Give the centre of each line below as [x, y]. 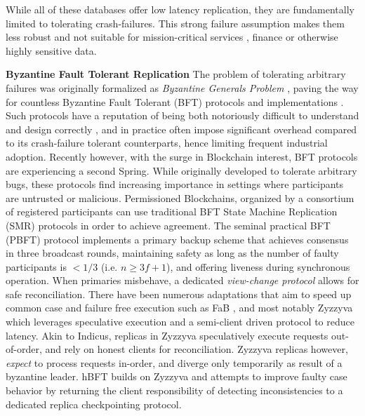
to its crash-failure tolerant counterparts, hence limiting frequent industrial [167, 143]
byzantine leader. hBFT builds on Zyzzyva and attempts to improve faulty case [177, 376]
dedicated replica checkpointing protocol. [94, 404]
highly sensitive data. [51, 50]
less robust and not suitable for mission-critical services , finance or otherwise [172, 37]
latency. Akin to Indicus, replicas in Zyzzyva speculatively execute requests [167, 335]
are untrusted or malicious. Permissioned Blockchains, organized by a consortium [180, 197]
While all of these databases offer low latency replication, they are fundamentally [180, 9]
